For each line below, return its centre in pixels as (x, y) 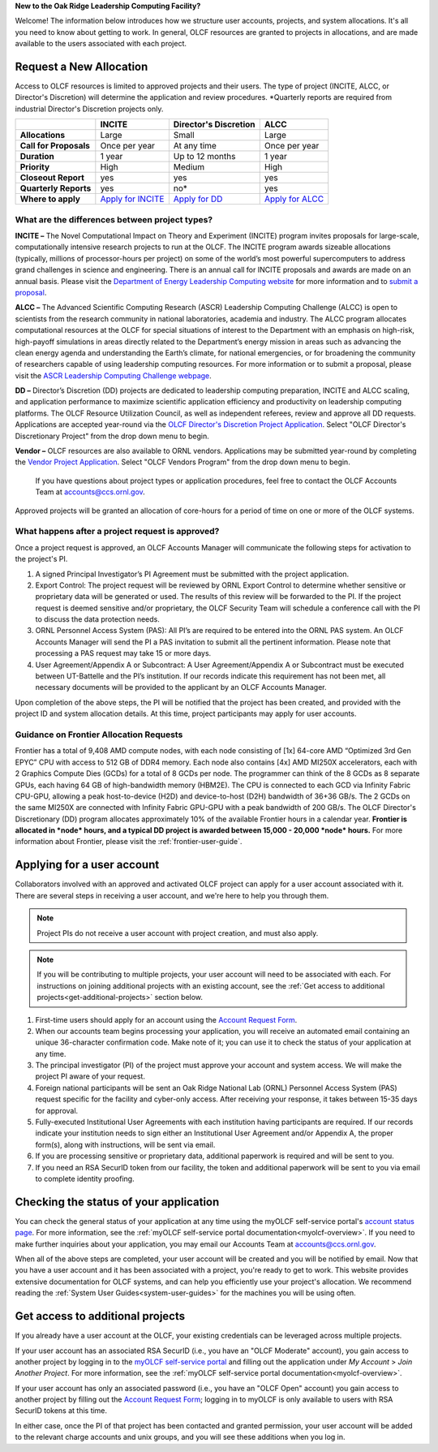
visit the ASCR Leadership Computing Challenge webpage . (114, 375)
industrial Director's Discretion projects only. (89, 109)
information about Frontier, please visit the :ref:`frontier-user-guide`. (129, 842)
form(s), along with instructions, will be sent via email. (125, 1144)
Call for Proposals (55, 146)
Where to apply (50, 199)
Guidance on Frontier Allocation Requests (99, 735)
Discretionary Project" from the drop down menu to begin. (112, 436)
